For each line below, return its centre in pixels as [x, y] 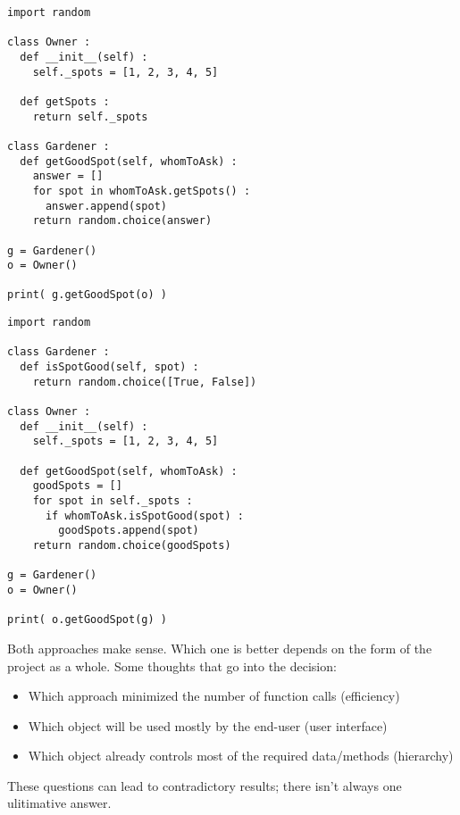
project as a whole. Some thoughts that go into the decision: [172, 665]
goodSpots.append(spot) [129, 531]
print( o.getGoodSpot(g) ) [87, 620]
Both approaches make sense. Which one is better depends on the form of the [220, 648]
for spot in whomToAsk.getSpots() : [142, 191]
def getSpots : [65, 101]
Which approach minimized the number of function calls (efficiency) [214, 696]
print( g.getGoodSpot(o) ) [87, 295]
